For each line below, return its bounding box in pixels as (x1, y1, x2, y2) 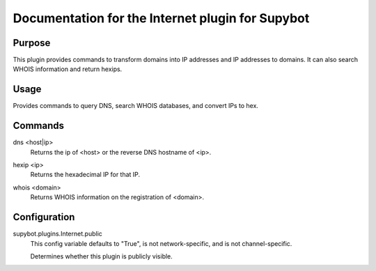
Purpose (13, 37, 51, 49)
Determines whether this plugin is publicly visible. (30, 251, 173, 261)
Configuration (13, 211, 75, 223)
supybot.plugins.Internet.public (13, 230, 102, 238)
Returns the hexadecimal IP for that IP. (30, 171, 141, 179)
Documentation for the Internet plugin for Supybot (13, 10, 310, 26)
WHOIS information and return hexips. (13, 65, 123, 73)
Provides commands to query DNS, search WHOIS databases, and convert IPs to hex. (13, 102, 259, 110)
